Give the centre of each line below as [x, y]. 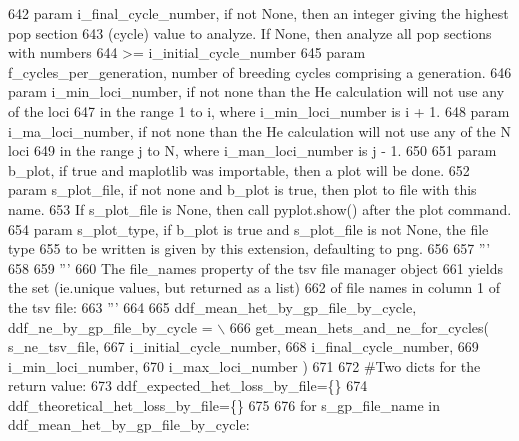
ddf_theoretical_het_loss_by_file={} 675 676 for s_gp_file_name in [224, 404]
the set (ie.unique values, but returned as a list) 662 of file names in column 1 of [254, 287]
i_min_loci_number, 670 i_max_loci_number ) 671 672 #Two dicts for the [244, 365]
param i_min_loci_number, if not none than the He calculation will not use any [256, 91]
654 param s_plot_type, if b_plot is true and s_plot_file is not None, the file [248, 228]
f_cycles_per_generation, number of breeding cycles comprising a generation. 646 [260, 71]
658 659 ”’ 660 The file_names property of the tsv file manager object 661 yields [256, 267]
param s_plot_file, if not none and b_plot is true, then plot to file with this [242, 189]
